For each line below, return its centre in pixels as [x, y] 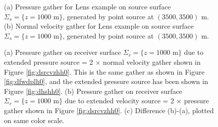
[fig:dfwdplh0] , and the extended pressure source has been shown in [106, 81]
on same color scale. [34, 120]
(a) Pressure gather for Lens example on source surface [87, 6]
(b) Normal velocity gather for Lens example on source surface [99, 26]
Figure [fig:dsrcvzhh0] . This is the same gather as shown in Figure [104, 71]
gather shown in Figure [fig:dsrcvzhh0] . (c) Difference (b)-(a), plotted [109, 110]
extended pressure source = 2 [49, 62]
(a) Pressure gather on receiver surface [62, 52]
